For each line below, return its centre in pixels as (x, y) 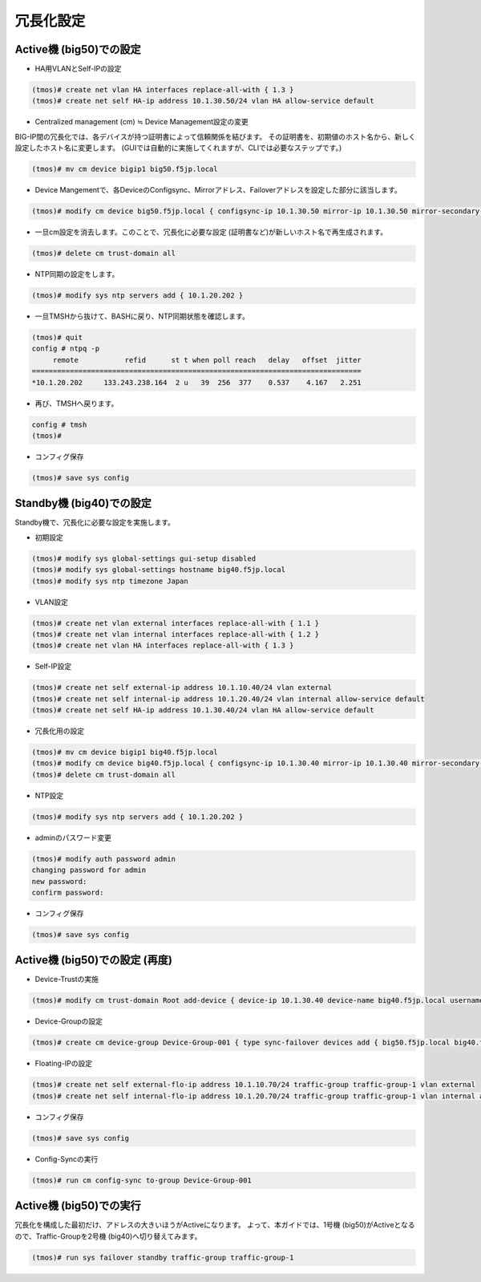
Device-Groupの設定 (69, 1021)
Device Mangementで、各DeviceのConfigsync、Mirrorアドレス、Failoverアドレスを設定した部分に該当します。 (218, 190)
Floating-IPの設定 (64, 1064)
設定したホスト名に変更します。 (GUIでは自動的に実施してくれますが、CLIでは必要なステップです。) (178, 148)
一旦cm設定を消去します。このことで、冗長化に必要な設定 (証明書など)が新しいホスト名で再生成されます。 (211, 232)
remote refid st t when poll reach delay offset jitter (207, 360)
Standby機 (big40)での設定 (83, 503)
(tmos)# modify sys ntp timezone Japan (110, 581)
